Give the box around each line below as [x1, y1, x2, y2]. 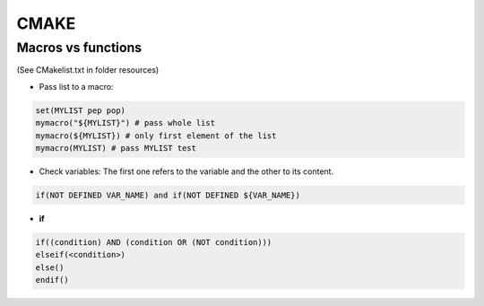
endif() [35, 275, 69, 285]
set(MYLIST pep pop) [35, 105, 125, 116]
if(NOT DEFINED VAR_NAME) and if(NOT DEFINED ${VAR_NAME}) [35, 189, 300, 200]
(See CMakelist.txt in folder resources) [16, 65, 160, 75]
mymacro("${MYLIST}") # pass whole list [35, 118, 215, 128]
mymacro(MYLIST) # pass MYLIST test [35, 143, 197, 153]
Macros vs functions [16, 39, 143, 56]
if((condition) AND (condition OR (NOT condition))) [35, 237, 272, 247]
